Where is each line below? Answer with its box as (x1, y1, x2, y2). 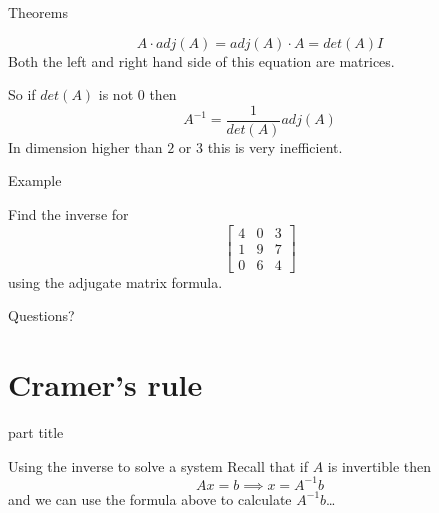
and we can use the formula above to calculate (8, 488, 292, 509)
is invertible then (327, 455, 432, 476)
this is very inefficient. (207, 136, 343, 157)
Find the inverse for (8, 204, 129, 225)
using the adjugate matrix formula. (8, 271, 223, 292)
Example (8, 170, 62, 191)
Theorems (8, 2, 68, 22)
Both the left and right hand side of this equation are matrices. (8, 50, 395, 71)
